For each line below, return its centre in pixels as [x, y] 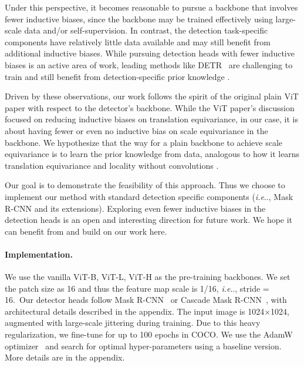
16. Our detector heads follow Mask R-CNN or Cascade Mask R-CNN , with [146, 300]
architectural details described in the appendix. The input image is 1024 [135, 311]
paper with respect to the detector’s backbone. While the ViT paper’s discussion [150, 107]
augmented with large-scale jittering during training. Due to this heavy [133, 323]
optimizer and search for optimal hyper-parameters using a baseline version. [143, 346]
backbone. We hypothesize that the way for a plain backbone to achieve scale [144, 142]
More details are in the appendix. [65, 357]
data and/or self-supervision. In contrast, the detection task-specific [146, 30]
